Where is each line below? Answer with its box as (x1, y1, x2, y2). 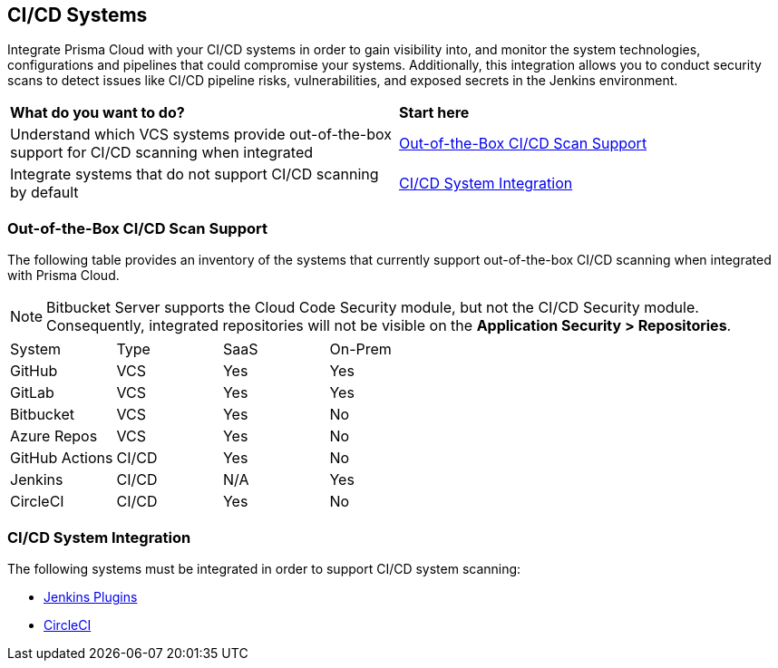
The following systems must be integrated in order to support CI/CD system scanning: (7, 560, 521, 576)
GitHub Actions (10, 449, 113, 468)
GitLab (10, 383, 54, 402)
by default (10, 183, 79, 202)
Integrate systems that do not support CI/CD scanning (10, 165, 379, 184)
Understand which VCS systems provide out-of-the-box (10, 125, 392, 144)
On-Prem (329, 340, 392, 359)
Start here (399, 103, 470, 122)
